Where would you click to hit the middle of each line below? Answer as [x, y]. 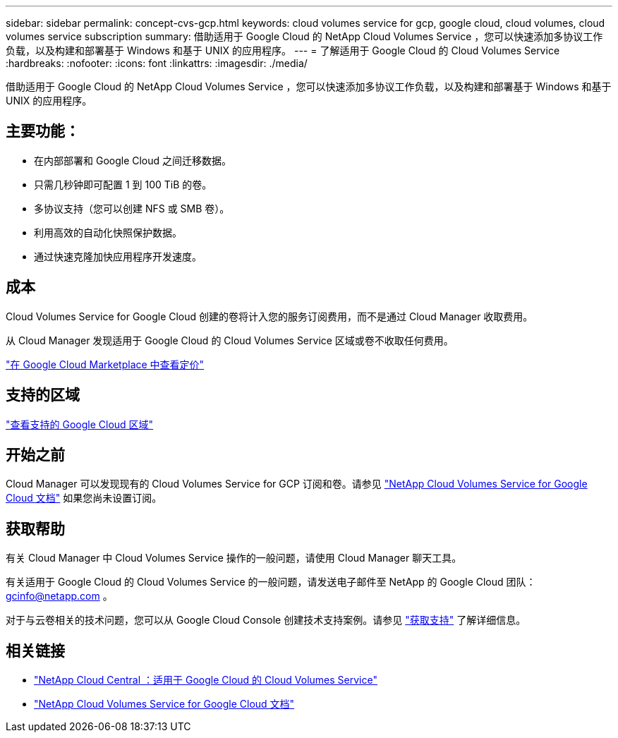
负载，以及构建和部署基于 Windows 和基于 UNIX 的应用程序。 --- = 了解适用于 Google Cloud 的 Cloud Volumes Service [283, 50]
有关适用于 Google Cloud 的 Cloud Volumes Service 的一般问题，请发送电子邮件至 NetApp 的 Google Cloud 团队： [271, 582]
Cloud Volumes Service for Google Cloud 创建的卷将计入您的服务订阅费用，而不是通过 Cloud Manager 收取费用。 [269, 316]
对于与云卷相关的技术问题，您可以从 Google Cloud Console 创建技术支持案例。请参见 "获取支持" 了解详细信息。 [266, 620]
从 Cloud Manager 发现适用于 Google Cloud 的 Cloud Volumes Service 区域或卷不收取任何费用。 [230, 340]
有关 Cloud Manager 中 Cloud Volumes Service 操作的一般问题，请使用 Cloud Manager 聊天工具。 [234, 558]
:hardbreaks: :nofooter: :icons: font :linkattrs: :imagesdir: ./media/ [157, 63]
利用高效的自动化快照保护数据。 [108, 232]
